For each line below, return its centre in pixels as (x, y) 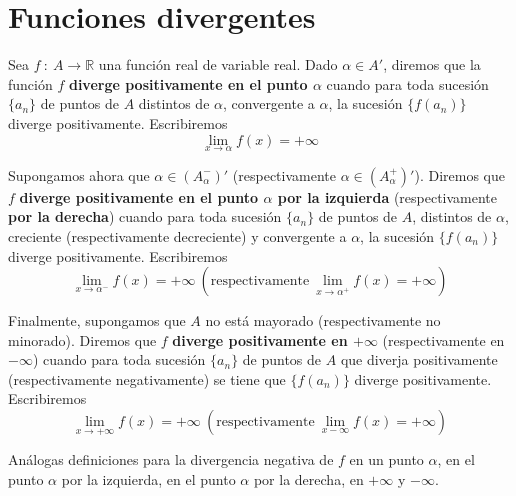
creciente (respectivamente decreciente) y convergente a (177, 235)
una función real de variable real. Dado (218, 64)
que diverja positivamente (419, 359)
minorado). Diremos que (82, 339)
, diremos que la (432, 64)
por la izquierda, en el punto (148, 478)
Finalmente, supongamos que (97, 320)
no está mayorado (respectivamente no (323, 320)
